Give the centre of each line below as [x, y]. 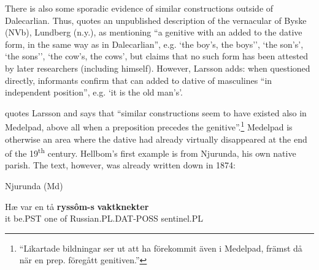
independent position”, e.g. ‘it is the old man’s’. [94, 92]
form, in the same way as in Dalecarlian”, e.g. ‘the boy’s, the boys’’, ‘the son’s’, [154, 44]
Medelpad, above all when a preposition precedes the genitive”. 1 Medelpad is [149, 126]
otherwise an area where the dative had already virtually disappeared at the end [156, 139]
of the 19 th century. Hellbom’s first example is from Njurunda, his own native [151, 152]
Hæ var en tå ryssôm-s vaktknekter [77, 206]
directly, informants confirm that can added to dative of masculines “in [139, 80]
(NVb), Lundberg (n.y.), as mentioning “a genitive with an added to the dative [154, 32]
